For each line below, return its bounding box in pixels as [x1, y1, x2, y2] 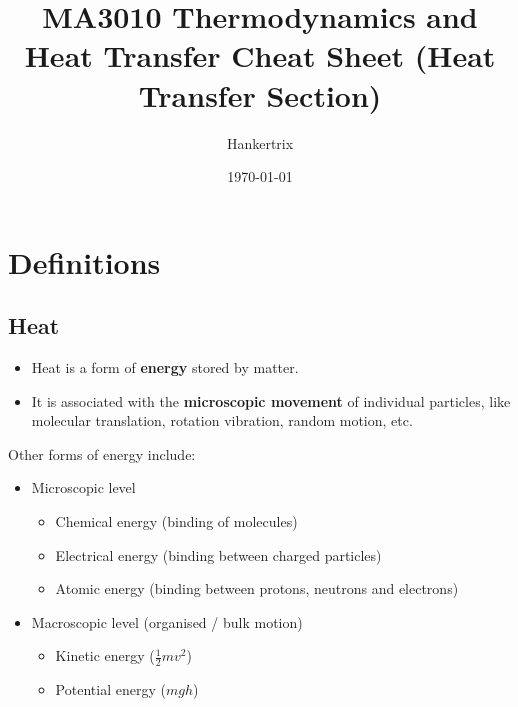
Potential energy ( [55, 679, 166, 700]
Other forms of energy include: [8, 443, 196, 464]
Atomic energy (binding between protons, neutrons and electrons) [55, 578, 459, 599]
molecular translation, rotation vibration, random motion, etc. [31, 410, 413, 431]
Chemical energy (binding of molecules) [55, 511, 298, 532]
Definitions [8, 241, 161, 282]
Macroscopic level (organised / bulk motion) [31, 611, 303, 632]
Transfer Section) [138, 74, 382, 115]
